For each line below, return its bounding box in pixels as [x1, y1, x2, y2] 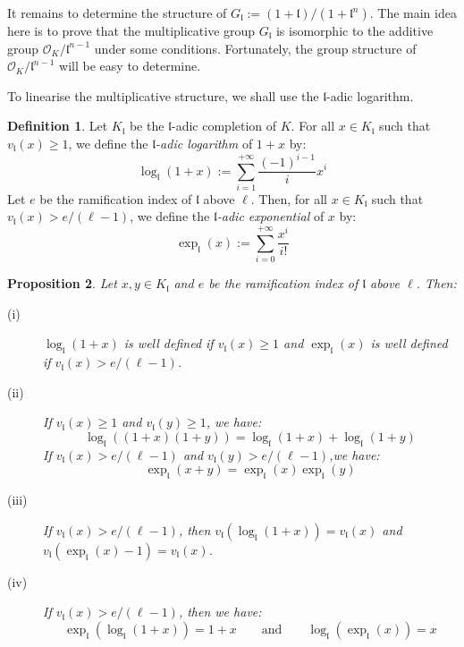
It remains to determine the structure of [7, 4, 227, 21]
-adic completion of [172, 116, 277, 135]
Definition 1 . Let [7, 116, 108, 135]
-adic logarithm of [156, 133, 253, 152]
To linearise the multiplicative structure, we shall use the [7, 86, 319, 105]
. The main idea [369, 4, 457, 21]
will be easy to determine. [59, 56, 201, 75]
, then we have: [178, 602, 262, 621]
